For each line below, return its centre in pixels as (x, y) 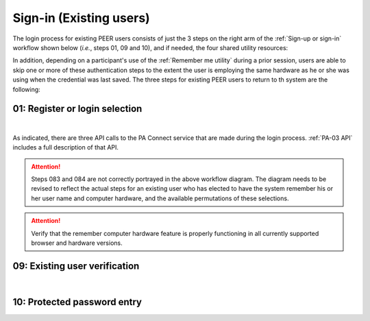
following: (26, 89)
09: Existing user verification (76, 266)
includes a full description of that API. (66, 147)
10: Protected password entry (77, 302)
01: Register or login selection (77, 109)
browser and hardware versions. (77, 243)
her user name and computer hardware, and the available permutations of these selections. (160, 198)
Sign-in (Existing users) (81, 18)
